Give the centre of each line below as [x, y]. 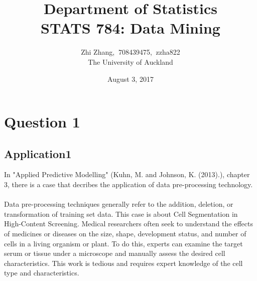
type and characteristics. [42, 273]
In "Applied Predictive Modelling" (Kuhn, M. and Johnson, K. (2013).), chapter [127, 174]
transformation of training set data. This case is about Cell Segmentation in [121, 214]
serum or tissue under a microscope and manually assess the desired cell [115, 253]
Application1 [38, 153]
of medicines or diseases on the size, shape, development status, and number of [125, 234]
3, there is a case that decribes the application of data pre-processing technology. [128, 184]
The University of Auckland [131, 61]
